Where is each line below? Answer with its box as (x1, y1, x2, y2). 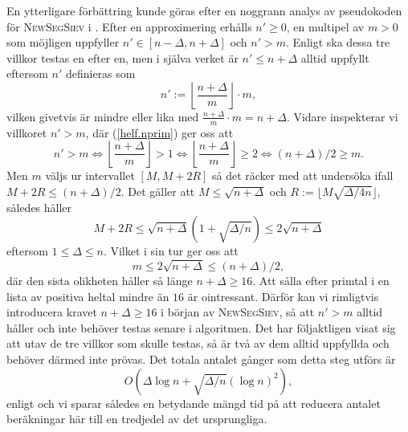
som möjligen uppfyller (6, 34, 120, 51)
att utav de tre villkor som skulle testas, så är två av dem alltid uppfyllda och (6, 335, 390, 352)
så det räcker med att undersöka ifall (212, 167, 394, 184)
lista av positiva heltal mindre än (6, 287, 169, 304)
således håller (6, 198, 72, 215)
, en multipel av (286, 18, 365, 35)
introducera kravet (6, 304, 97, 320)
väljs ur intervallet (45, 167, 135, 184)
